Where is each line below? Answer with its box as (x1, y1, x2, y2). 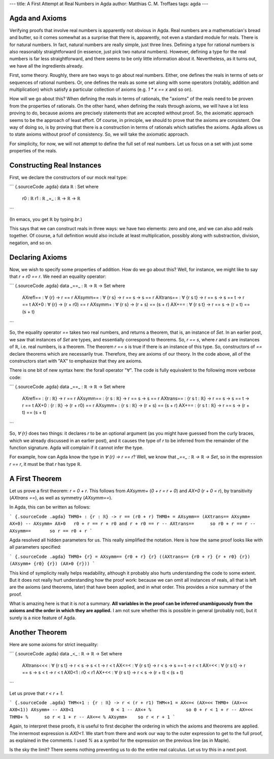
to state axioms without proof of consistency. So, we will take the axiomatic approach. (9, 131, 189, 137)
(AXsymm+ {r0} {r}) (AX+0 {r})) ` (9, 561, 95, 566)
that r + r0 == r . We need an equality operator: (9, 273, 107, 279)
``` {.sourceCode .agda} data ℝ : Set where (9, 183, 99, 190)
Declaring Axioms (9, 253, 67, 262)
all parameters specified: (9, 544, 61, 550)
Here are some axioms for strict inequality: (9, 641, 98, 647)
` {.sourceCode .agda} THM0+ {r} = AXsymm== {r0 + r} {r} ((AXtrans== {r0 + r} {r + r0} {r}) (9, 554, 251, 559)
